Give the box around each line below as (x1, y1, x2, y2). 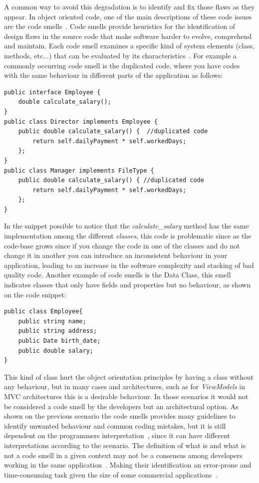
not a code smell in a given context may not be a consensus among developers (4, 450, 243, 460)
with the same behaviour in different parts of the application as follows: (4, 70, 223, 80)
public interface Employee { (4, 88, 101, 96)
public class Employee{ (4, 308, 83, 315)
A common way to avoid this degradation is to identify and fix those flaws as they (4, 1, 255, 11)
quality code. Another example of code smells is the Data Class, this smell (4, 269, 231, 280)
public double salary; (18, 347, 93, 354)
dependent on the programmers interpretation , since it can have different (4, 430, 231, 441)
